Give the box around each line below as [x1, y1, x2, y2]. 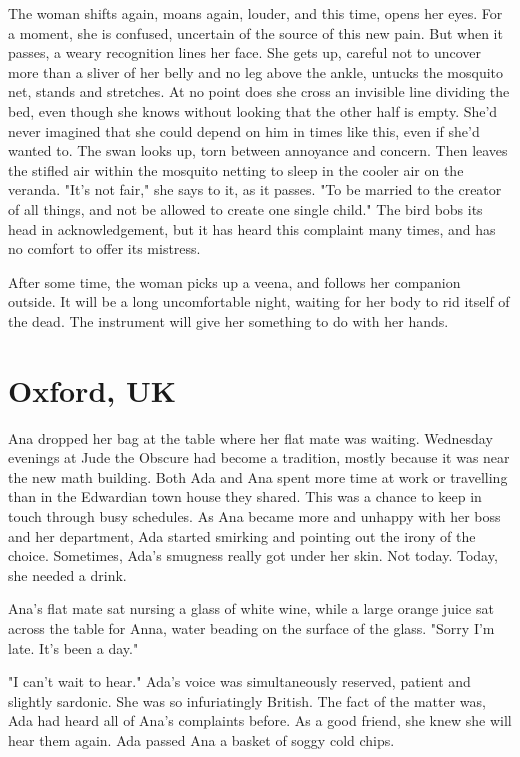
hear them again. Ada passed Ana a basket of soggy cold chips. [8, 729, 395, 750]
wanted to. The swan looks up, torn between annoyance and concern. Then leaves [8, 140, 508, 161]
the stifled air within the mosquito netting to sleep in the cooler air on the [8, 159, 464, 180]
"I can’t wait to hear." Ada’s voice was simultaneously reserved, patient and [8, 671, 471, 692]
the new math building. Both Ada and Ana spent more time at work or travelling [8, 466, 508, 487]
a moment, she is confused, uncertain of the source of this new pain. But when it [8, 22, 503, 43]
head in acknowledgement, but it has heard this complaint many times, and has [8, 218, 496, 239]
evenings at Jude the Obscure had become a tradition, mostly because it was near [8, 447, 510, 468]
